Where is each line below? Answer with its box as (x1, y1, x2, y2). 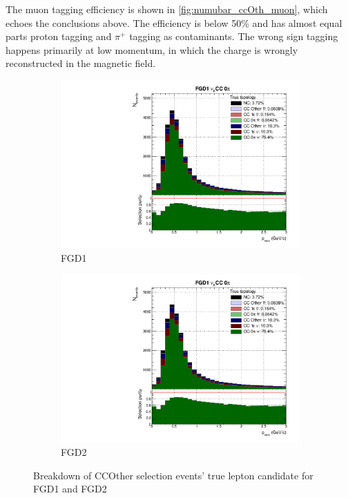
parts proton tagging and (6, 29, 112, 44)
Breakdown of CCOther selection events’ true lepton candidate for (33, 468, 313, 482)
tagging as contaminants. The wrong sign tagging (129, 29, 338, 44)
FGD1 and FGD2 (33, 481, 107, 496)
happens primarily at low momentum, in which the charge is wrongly (6, 42, 298, 57)
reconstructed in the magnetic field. (6, 56, 156, 70)
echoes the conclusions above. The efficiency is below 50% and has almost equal (6, 15, 342, 30)
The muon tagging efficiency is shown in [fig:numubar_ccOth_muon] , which (6, 2, 328, 16)
